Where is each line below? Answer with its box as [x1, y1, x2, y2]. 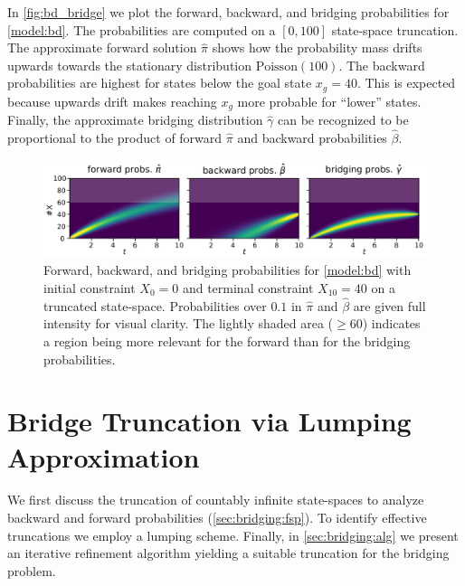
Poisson [255, 60, 298, 73]
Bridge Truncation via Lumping [7, 402, 412, 439]
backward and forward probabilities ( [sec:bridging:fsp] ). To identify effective [7, 508, 427, 527]
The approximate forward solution [7, 38, 197, 57]
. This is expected [356, 73, 456, 92]
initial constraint [43, 278, 136, 297]
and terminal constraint [182, 278, 314, 297]
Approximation [7, 438, 200, 475]
